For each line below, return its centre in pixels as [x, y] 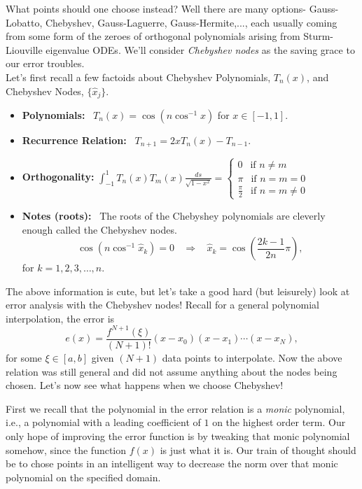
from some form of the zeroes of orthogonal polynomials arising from [153, 36]
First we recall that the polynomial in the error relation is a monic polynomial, [175, 408]
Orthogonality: [58, 177]
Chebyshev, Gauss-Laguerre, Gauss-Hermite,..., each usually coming [191, 22]
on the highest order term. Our [279, 422]
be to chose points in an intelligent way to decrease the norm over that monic [172, 463]
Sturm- [319, 36]
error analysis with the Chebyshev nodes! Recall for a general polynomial [162, 305]
